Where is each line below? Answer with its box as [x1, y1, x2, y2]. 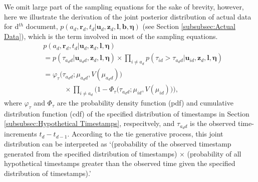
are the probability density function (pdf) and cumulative [57, 97, 233, 108]
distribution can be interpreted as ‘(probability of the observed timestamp [4, 138, 231, 148]
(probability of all [187, 148, 241, 158]
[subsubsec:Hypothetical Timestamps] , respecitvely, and [4, 118, 175, 128]
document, [26, 21, 58, 31]
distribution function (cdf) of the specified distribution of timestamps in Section [4, 108, 249, 118]
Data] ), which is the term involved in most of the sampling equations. [4, 30, 218, 41]
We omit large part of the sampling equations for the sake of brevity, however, [4, 1, 244, 11]
